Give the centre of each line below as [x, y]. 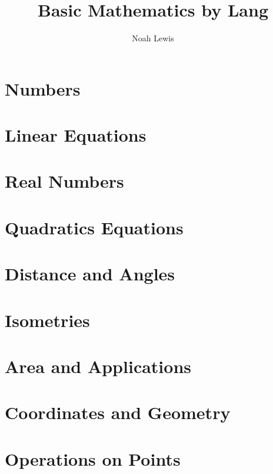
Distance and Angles [90, 274]
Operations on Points [93, 458]
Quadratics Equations [94, 227]
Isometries [47, 320]
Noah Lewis [153, 38]
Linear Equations [76, 135]
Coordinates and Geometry [118, 412]
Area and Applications [98, 366]
